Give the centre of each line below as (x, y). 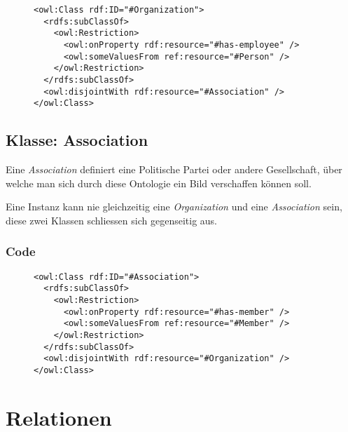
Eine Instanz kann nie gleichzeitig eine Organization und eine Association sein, (174, 207)
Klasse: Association (77, 140)
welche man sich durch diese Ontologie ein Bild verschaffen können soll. (159, 183)
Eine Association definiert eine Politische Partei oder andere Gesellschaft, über (174, 169)
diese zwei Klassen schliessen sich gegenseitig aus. (111, 220)
